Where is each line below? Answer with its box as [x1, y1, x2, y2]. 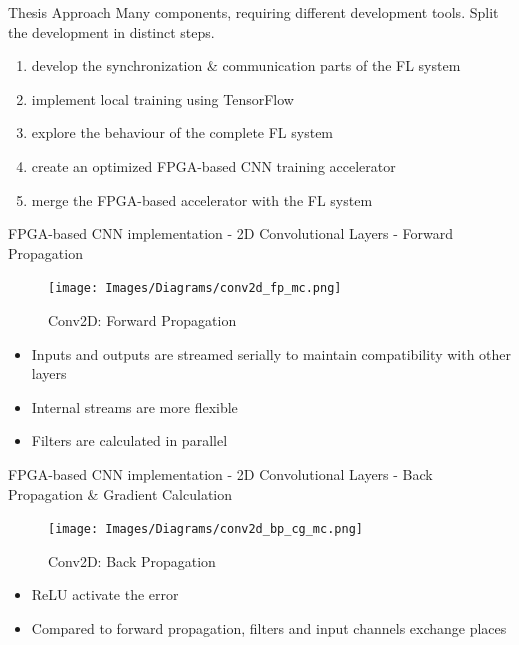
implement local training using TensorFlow [31, 88, 294, 109]
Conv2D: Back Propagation [48, 550, 216, 571]
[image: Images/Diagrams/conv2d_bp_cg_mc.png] [48, 522, 363, 537]
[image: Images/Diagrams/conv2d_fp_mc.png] [48, 281, 342, 296]
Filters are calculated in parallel [31, 430, 228, 451]
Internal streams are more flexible [31, 396, 238, 417]
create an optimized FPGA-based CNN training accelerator [31, 155, 396, 176]
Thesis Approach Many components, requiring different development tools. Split [8, 2, 499, 22]
